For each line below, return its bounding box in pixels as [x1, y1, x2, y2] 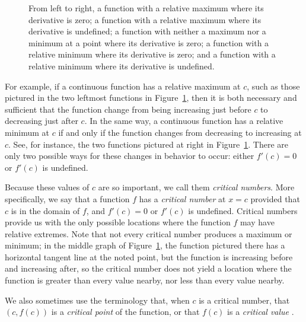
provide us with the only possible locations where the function [5, 216, 231, 228]
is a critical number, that [199, 294, 290, 306]
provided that [250, 192, 300, 205]
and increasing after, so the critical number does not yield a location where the [5, 262, 292, 275]
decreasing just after [5, 114, 78, 127]
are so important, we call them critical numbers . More [98, 181, 295, 193]
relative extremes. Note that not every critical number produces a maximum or [5, 227, 292, 240]
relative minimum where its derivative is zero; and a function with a [28, 48, 276, 60]
